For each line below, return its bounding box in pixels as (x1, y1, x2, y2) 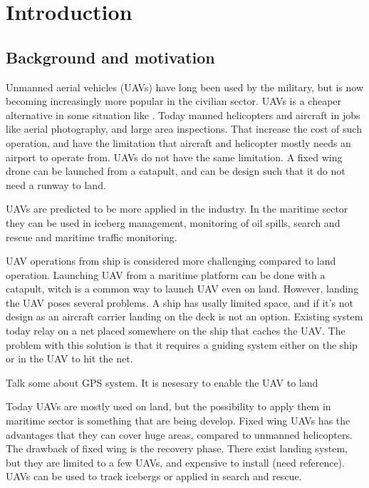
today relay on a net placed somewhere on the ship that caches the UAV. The (6, 323, 345, 338)
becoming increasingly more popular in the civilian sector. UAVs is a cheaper (6, 93, 342, 108)
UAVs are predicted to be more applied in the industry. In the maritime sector (6, 201, 348, 216)
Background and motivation (6, 46, 215, 68)
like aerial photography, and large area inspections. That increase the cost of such (6, 121, 362, 136)
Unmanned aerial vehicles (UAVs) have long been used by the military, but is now (6, 79, 364, 94)
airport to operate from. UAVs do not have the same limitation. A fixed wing (6, 149, 343, 164)
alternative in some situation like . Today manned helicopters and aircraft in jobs (6, 107, 360, 122)
